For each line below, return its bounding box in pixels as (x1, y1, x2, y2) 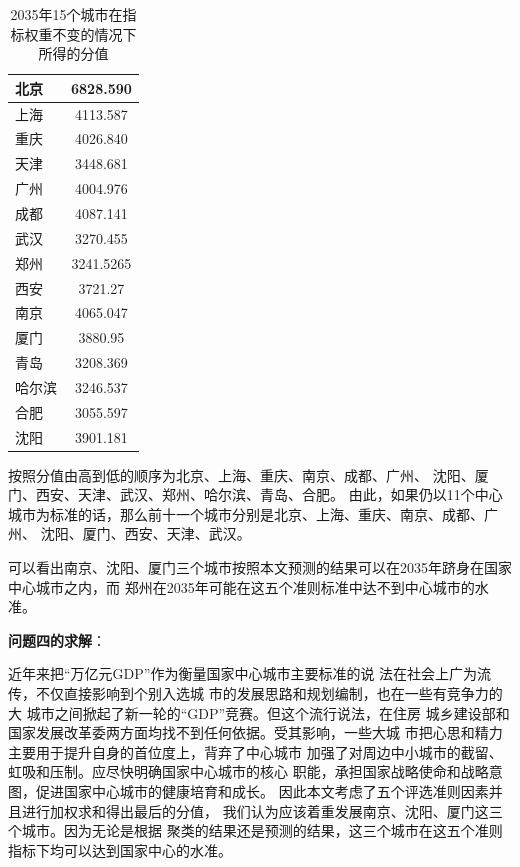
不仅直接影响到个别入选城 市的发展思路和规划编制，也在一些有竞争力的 (35, 683, 503, 704)
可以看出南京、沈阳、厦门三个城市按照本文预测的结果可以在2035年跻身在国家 (8, 557, 512, 578)
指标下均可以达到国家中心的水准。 (8, 839, 232, 860)
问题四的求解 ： (8, 629, 106, 650)
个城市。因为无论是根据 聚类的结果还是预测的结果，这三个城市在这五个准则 (8, 820, 503, 841)
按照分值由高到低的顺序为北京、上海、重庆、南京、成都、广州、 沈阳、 (8, 464, 475, 485)
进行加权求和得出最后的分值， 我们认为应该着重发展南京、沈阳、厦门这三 (21, 800, 503, 821)
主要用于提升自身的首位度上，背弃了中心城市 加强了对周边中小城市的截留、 (8, 741, 503, 762)
